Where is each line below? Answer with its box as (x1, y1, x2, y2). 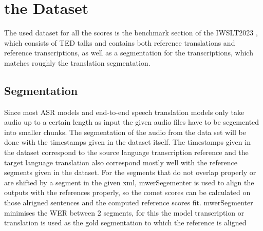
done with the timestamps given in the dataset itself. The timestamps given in (4, 137, 251, 147)
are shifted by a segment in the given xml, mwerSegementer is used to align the (4, 177, 254, 187)
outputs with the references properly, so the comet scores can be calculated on (4, 187, 251, 198)
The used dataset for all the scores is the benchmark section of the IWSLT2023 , (4, 27, 258, 38)
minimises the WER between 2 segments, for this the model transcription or (4, 207, 245, 218)
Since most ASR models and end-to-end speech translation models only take (4, 106, 245, 117)
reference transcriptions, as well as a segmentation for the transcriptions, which (4, 47, 253, 58)
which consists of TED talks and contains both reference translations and (4, 37, 235, 48)
